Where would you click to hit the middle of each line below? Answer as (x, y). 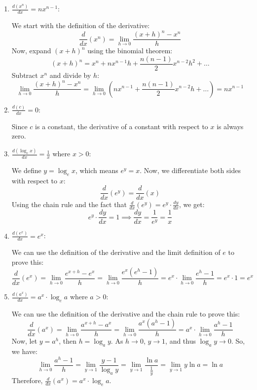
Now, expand (31, 51)
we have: (24, 351)
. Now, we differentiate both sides (190, 170)
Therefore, (27, 380)
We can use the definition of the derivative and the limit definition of (116, 252)
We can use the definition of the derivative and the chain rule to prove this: (126, 313)
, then (68, 341)
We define (26, 170)
